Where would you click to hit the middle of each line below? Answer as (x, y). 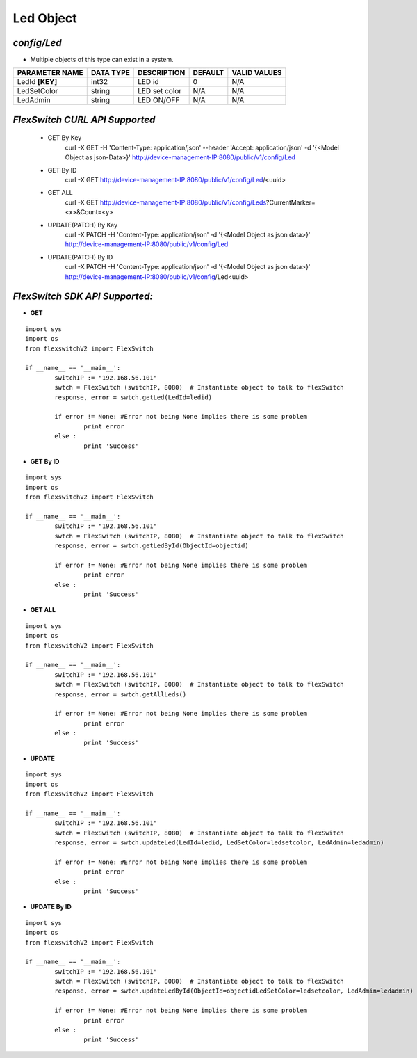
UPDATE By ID (51, 907)
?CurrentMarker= (291, 202)
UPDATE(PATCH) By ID (80, 257)
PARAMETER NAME (50, 73)
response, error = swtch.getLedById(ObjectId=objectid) (152, 546)
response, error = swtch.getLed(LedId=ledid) (133, 397)
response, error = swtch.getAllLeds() (121, 694)
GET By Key (65, 138)
